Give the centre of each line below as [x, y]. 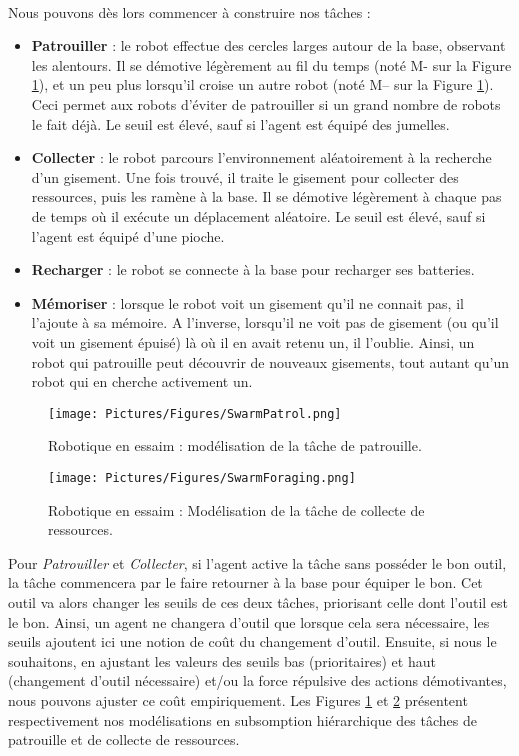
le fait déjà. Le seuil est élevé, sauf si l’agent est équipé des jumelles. [240, 123]
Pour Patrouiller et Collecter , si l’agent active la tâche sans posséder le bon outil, [257, 562]
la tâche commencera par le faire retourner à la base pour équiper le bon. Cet [245, 582]
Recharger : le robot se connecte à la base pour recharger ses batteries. [253, 269]
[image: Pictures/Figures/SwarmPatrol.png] [195, 413]
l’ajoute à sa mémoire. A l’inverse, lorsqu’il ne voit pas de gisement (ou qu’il [265, 322]
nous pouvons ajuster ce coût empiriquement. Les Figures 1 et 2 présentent [238, 699]
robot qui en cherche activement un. [142, 381]
